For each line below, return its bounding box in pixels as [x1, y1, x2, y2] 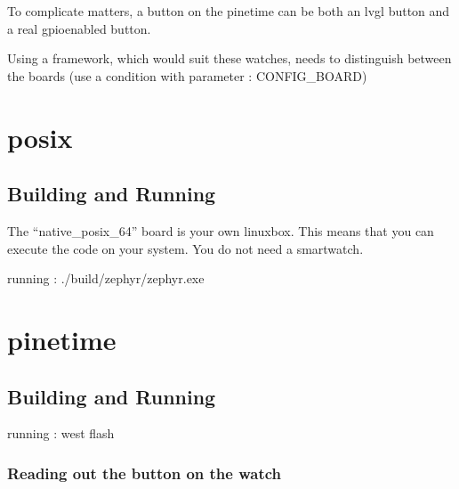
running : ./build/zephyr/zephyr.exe [7, 269, 205, 288]
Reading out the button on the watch [7, 461, 282, 484]
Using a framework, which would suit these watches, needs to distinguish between [7, 49, 452, 68]
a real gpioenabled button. [7, 19, 151, 37]
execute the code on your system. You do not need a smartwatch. [7, 239, 364, 257]
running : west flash [7, 424, 115, 443]
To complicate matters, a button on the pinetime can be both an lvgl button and [7, 2, 450, 20]
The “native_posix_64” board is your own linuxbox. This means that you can [7, 221, 434, 240]
